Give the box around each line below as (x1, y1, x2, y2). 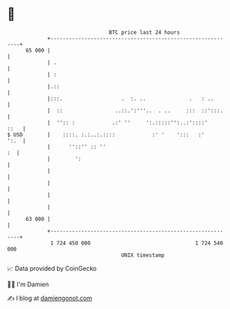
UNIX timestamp (121, 251, 165, 259)
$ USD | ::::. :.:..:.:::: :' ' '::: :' (7, 131, 205, 138)
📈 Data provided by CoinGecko (7, 264, 97, 273)
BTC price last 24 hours (109, 29, 180, 36)
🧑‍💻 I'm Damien (7, 280, 50, 288)
